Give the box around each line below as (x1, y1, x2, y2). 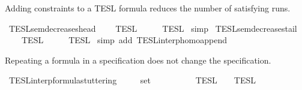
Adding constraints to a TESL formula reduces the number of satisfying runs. (5, 2, 291, 14)
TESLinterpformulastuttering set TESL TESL (8, 74, 256, 86)
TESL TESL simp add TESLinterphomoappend (21, 34, 228, 46)
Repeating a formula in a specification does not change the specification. (5, 53, 271, 66)
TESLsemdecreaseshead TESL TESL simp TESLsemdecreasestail (8, 22, 297, 34)
